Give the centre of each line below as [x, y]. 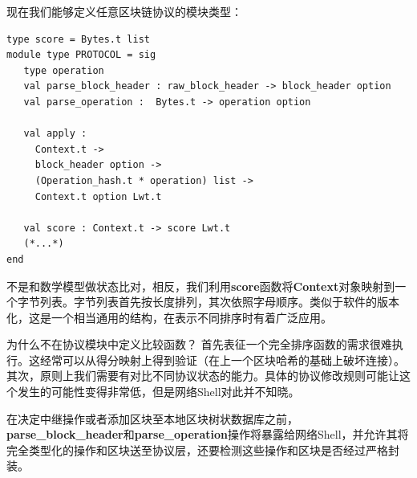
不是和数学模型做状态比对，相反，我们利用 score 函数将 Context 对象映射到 [201, 286]
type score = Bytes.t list [78, 39]
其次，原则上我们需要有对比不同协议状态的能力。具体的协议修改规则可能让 [203, 376]
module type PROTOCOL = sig [81, 55]
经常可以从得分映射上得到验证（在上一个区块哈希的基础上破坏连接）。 [222, 360]
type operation [64, 70]
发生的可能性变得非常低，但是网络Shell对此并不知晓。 [158, 392]
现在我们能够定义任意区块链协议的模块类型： [124, 11]
